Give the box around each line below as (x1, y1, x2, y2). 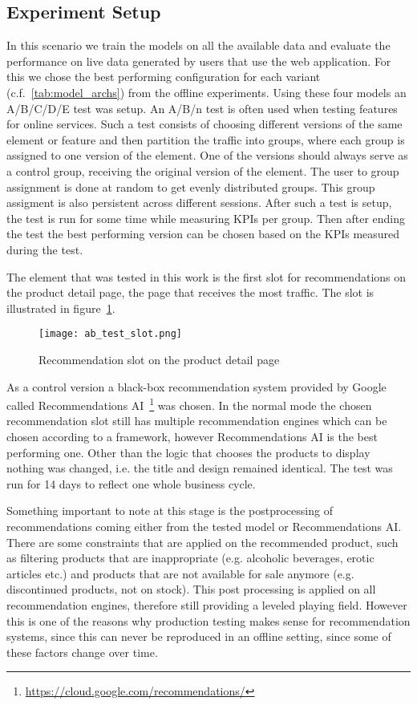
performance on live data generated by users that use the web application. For (6, 52, 391, 69)
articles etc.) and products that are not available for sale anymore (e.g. (6, 565, 354, 581)
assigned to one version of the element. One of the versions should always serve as (6, 147, 408, 164)
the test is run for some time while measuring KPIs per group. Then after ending (6, 209, 406, 226)
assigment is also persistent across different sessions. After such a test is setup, (6, 194, 392, 211)
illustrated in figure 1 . (6, 299, 115, 316)
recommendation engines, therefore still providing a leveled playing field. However (6, 596, 407, 613)
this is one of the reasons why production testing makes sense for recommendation (6, 612, 411, 629)
